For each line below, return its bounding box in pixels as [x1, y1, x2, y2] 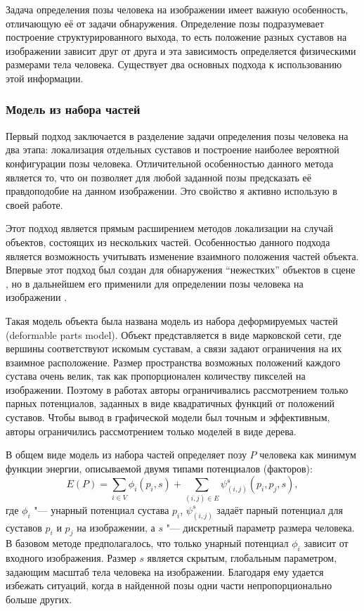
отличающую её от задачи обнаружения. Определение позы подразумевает [6, 15, 324, 30]
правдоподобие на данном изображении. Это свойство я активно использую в [6, 184, 337, 198]
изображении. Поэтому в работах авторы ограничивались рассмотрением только [6, 382, 349, 397]
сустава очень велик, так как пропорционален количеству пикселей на [6, 368, 306, 383]
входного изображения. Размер [6, 551, 136, 565]
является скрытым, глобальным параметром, [147, 551, 337, 565]
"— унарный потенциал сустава [34, 502, 169, 517]
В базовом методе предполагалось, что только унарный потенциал [6, 536, 289, 551]
